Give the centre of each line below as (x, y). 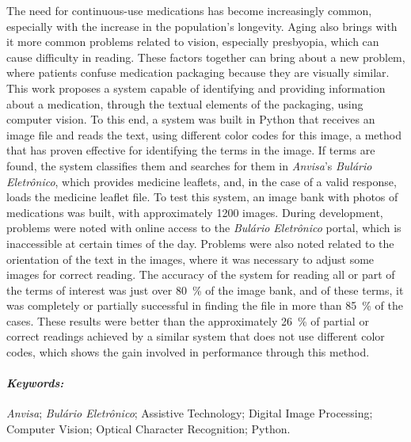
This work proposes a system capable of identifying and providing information (196, 88)
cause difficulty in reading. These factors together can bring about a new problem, (206, 57)
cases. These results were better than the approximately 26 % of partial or (188, 320)
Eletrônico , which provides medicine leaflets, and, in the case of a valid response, (202, 181)
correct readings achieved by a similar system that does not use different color (196, 336)
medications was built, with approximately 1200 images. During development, (195, 212)
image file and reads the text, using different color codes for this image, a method (204, 134)
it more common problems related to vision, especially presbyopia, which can (193, 42)
